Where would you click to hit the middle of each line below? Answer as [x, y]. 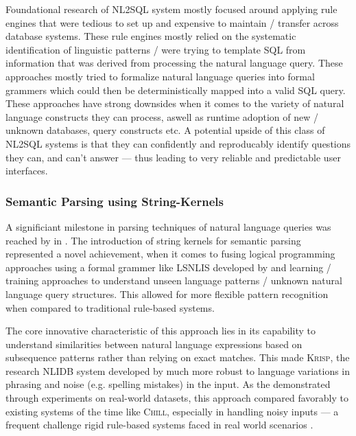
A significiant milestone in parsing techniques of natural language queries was [168, 226]
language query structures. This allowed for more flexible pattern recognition [167, 294]
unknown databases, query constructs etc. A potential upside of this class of [165, 130]
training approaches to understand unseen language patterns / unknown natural [174, 280]
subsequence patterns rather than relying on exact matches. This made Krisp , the [178, 357]
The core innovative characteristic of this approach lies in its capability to [161, 331]
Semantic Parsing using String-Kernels [115, 201]
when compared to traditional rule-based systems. [110, 307]
